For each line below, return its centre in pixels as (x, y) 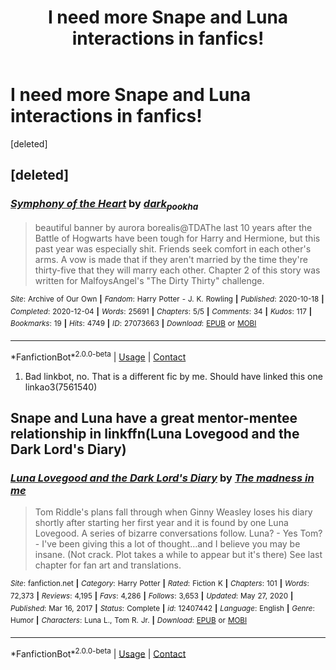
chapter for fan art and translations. (108, 565)
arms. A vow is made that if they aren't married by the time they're (171, 259)
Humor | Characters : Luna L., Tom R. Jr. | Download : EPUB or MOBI (129, 621)
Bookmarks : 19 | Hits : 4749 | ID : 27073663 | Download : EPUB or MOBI (133, 324)
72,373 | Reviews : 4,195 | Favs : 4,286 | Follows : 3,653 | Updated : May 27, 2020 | (152, 596)
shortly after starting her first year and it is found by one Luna (161, 523)
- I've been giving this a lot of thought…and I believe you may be (167, 544)
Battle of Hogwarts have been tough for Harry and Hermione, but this (177, 238)
